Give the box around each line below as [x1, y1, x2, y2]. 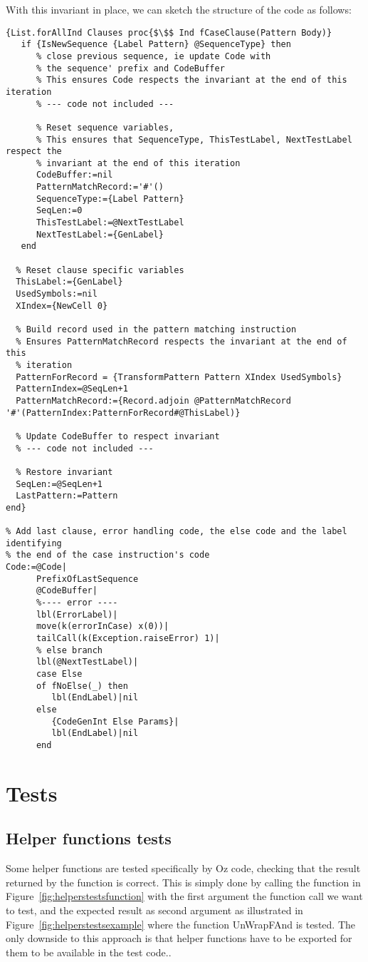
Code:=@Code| [6, 562, 67, 573]
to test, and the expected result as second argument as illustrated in [6, 902, 303, 917]
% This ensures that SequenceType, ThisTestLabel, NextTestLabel [36, 134, 352, 145]
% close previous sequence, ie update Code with [36, 51, 271, 61]
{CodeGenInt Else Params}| [51, 716, 179, 727]
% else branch [36, 645, 103, 655]
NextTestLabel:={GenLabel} [36, 229, 164, 240]
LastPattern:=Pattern [16, 491, 118, 501]
